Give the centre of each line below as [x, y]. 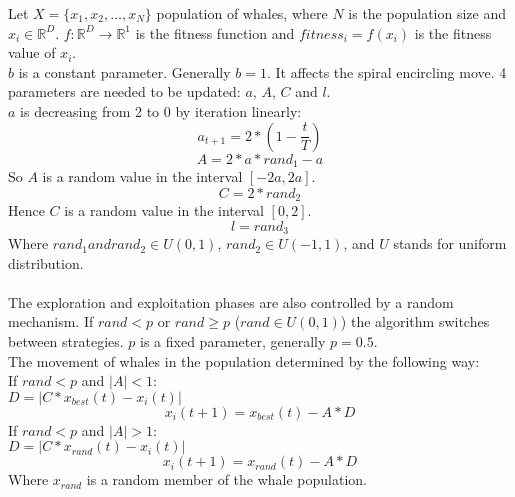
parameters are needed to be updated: [124, 91]
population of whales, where [242, 13]
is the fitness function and [215, 32]
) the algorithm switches [415, 321]
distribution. [46, 262]
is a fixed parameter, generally [233, 341]
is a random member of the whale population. [227, 479]
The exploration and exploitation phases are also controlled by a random [231, 301]
